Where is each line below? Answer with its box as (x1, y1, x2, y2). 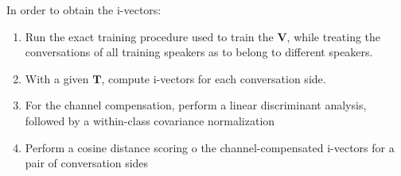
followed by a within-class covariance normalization (25, 112, 275, 128)
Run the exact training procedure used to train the (25, 28, 274, 44)
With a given (25, 70, 89, 86)
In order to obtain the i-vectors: (6, 2, 162, 17)
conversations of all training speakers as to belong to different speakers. (25, 44, 373, 60)
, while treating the (286, 28, 381, 44)
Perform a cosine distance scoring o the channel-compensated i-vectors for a (25, 139, 395, 155)
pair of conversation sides (25, 155, 149, 171)
